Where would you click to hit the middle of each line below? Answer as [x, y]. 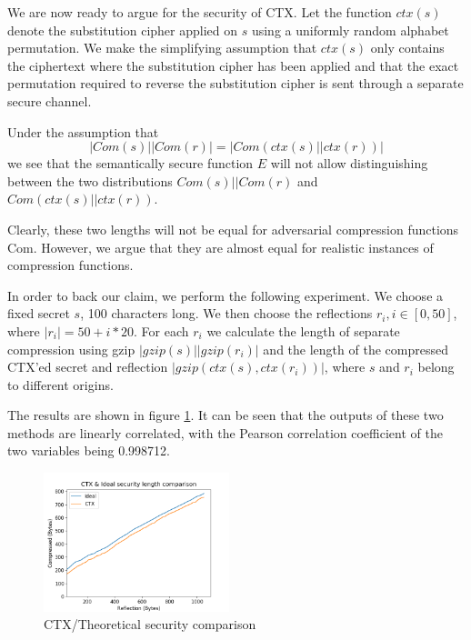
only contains [407, 48]
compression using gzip [71, 349]
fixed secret [39, 313]
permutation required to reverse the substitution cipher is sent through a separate [235, 83]
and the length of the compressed [356, 349]
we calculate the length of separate [303, 330]
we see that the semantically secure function [130, 163]
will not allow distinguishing [349, 163]
